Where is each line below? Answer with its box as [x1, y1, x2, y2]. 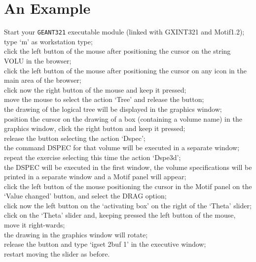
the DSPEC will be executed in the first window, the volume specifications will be [4, 162, 252, 172]
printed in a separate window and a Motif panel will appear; [4, 171, 186, 182]
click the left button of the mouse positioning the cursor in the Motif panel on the [4, 181, 252, 191]
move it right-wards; [4, 220, 65, 230]
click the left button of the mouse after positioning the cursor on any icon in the [4, 65, 247, 75]
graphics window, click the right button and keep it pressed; [4, 123, 185, 133]
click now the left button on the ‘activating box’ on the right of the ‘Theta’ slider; [4, 200, 252, 210]
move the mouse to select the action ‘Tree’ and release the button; [4, 94, 204, 104]
